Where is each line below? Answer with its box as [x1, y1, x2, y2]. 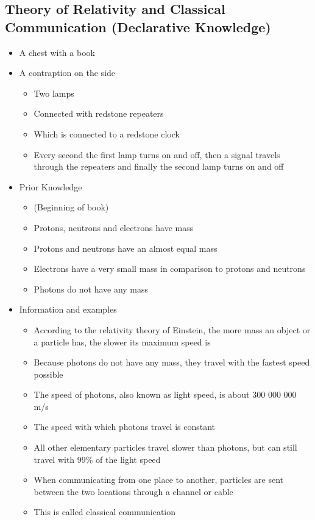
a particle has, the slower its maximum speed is [34, 335, 211, 348]
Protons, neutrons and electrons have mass [34, 221, 194, 234]
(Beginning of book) [34, 201, 109, 213]
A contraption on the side [19, 66, 116, 79]
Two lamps [34, 86, 74, 99]
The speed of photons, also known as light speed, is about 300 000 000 [34, 388, 297, 401]
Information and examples [19, 303, 117, 316]
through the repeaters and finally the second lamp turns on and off [34, 160, 284, 173]
